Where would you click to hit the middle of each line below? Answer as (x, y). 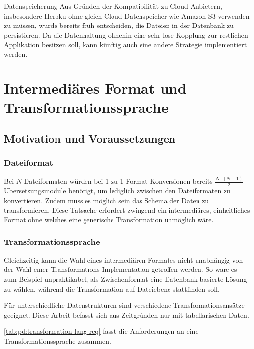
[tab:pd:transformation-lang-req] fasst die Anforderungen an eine (101, 331)
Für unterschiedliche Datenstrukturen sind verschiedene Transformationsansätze (124, 305)
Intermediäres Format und (95, 88)
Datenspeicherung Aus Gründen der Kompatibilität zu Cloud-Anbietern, (113, 6)
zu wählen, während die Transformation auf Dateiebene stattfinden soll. (112, 288)
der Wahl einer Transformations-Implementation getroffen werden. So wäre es (121, 269)
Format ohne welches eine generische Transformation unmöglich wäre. (109, 220)
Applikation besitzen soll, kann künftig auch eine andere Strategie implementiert (126, 44)
